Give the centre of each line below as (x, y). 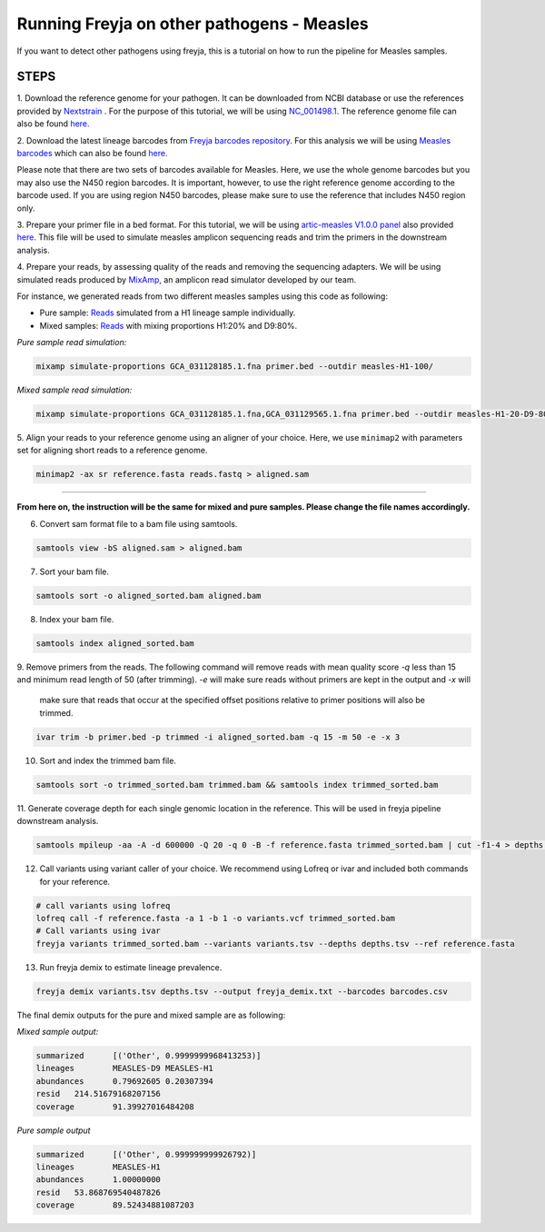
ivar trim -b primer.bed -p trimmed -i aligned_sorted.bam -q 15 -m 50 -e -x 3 (218, 737)
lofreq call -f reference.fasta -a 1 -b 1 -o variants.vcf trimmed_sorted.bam (215, 918)
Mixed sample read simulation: (74, 390)
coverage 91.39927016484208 (115, 1107)
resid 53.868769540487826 (98, 1192)
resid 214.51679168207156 (98, 1094)
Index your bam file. (77, 619)
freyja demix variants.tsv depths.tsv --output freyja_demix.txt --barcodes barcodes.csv (242, 991)
